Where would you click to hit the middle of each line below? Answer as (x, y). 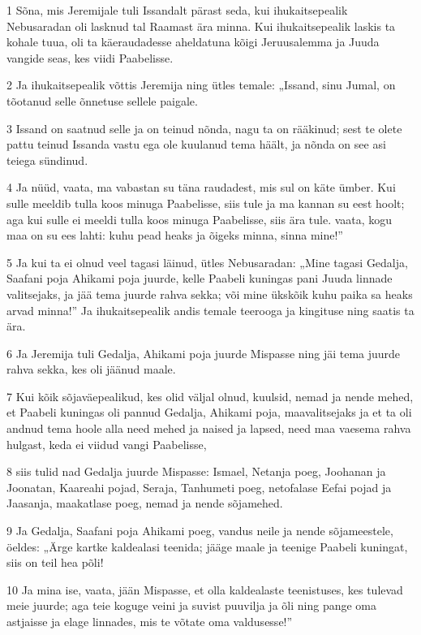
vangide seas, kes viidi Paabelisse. (90, 57)
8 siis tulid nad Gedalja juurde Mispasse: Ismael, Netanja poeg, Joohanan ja (196, 471)
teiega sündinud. (47, 160)
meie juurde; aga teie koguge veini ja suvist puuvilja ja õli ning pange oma (191, 605)
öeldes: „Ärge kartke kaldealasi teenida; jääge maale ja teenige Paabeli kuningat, (207, 546)
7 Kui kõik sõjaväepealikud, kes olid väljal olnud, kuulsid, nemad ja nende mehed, (210, 396)
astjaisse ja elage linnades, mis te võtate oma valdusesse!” (150, 621)
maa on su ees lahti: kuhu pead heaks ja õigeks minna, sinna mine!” (175, 235)
